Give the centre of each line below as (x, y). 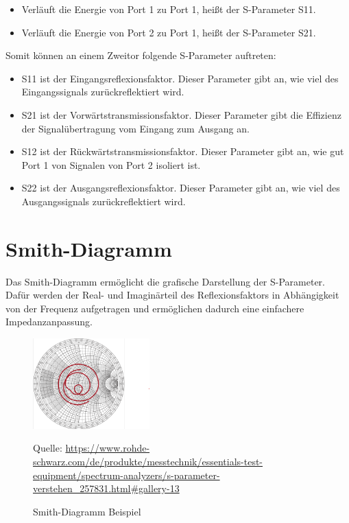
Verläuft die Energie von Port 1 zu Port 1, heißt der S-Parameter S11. (169, 9)
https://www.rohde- (108, 448)
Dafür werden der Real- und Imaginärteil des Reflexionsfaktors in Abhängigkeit (172, 295)
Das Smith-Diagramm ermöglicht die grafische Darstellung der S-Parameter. (165, 281)
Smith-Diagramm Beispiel (87, 511)
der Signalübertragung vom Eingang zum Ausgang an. (135, 128)
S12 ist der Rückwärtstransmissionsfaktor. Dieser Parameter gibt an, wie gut (183, 151)
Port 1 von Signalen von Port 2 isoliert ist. (111, 164)
